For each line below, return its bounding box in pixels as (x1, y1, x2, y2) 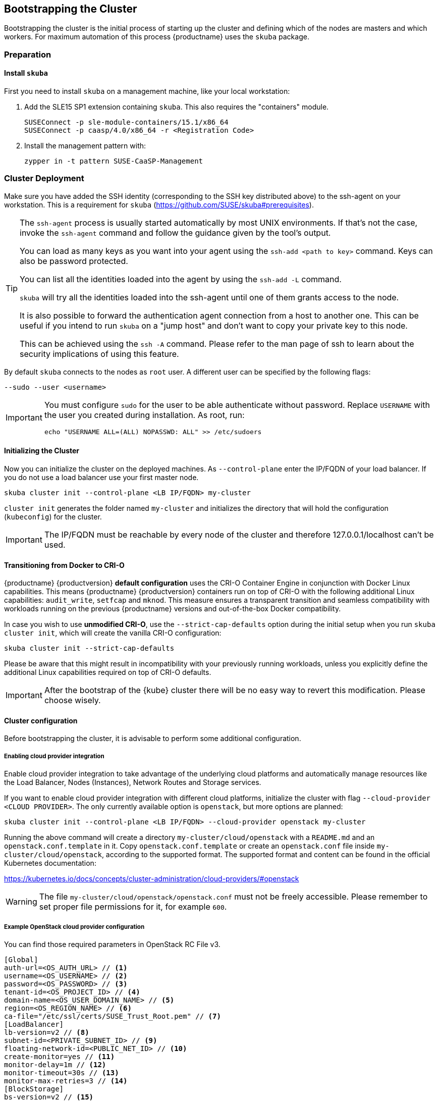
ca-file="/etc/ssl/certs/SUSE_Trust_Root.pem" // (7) (4, 1012, 221, 1020)
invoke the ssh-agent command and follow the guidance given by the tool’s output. (20, 227, 331, 238)
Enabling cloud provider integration (4, 752, 104, 760)
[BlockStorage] (4, 1084, 64, 1093)
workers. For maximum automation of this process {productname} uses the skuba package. (4, 32, 309, 41)
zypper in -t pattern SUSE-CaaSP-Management (24, 157, 203, 166)
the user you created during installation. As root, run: (44, 409, 245, 420)
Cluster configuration (4, 716, 78, 725)
